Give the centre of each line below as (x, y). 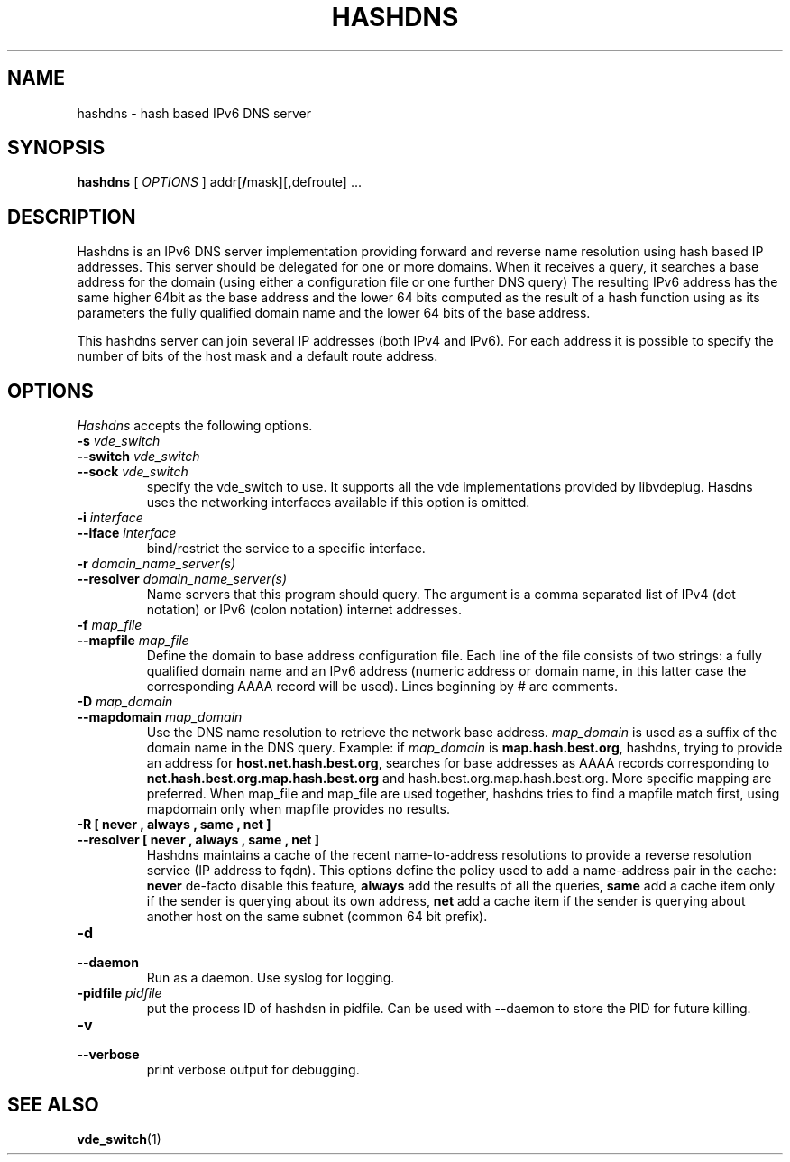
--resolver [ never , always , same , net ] (198, 840)
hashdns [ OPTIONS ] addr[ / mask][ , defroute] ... (219, 182)
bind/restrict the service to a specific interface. (286, 549)
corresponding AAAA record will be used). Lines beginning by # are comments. (382, 687)
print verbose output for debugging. (253, 1070)
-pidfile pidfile (119, 993)
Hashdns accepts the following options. (195, 426)
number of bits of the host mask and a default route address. (257, 356)
